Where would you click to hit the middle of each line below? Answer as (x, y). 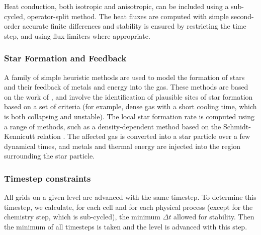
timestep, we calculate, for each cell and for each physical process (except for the (128, 207)
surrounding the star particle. (50, 156)
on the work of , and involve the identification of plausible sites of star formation (128, 96)
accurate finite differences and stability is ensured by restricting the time (134, 26)
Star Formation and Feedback (65, 58)
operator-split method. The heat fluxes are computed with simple (128, 16)
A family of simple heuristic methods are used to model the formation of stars (124, 77)
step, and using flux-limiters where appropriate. (77, 35)
